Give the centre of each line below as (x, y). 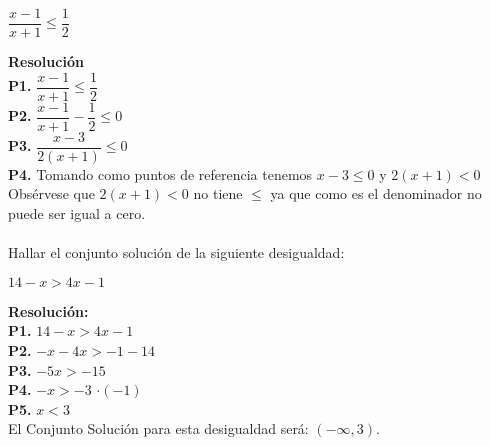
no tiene (218, 193)
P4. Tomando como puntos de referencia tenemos (160, 173)
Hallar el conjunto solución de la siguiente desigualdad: (176, 252)
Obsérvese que (51, 193)
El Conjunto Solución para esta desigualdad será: (158, 428)
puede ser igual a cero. (77, 213)
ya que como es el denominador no (376, 193)
